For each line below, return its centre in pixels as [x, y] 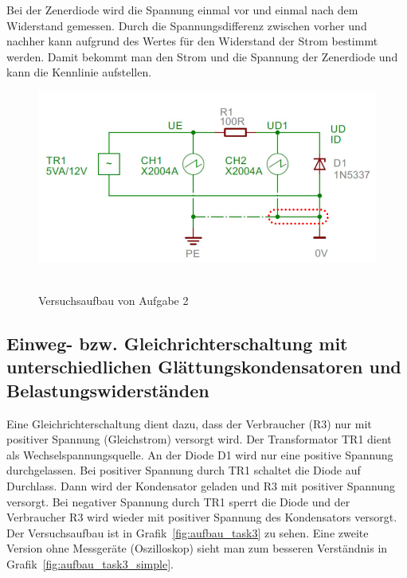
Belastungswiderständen [108, 390]
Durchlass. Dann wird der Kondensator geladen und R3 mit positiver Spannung [201, 485]
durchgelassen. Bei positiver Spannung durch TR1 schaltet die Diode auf [184, 470]
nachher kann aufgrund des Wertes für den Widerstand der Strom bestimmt [192, 41]
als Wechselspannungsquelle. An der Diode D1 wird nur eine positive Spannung [200, 454]
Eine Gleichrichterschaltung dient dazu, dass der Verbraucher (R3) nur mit [189, 423]
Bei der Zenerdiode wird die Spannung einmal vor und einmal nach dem [182, 10]
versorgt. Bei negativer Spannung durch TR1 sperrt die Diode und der [178, 501]
